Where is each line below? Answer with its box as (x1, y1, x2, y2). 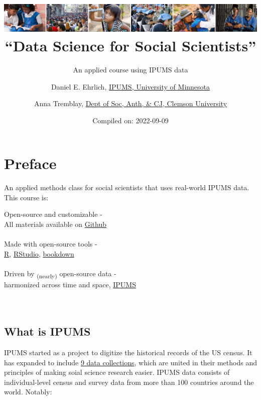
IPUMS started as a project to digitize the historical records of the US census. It (4, 347, 252, 358)
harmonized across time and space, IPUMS (4, 279, 136, 290)
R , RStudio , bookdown (4, 248, 74, 259)
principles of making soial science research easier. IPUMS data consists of (4, 367, 230, 377)
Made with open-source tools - (4, 238, 97, 249)
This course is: (4, 192, 49, 202)
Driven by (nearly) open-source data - (4, 268, 116, 280)
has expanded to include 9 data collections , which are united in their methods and (4, 357, 257, 367)
